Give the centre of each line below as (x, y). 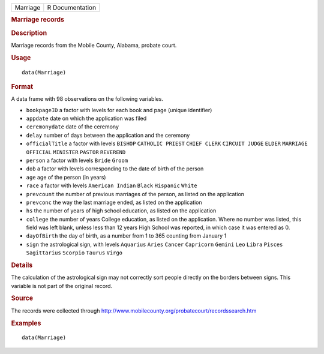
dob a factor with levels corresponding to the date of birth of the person (115, 169)
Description (29, 33)
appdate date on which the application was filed (86, 118)
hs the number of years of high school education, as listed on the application (121, 211)
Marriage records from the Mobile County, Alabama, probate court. (94, 45)
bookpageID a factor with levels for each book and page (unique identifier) (119, 110)
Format (22, 86)
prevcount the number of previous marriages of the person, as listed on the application (135, 194)
